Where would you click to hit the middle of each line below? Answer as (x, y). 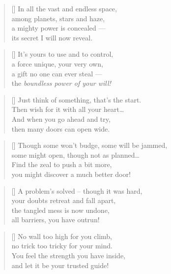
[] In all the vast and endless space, (64, 8)
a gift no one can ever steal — (57, 73)
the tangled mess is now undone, (60, 210)
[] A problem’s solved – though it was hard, (77, 190)
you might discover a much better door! (71, 174)
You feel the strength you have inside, (68, 256)
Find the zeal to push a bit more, (62, 164)
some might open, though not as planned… (75, 154)
